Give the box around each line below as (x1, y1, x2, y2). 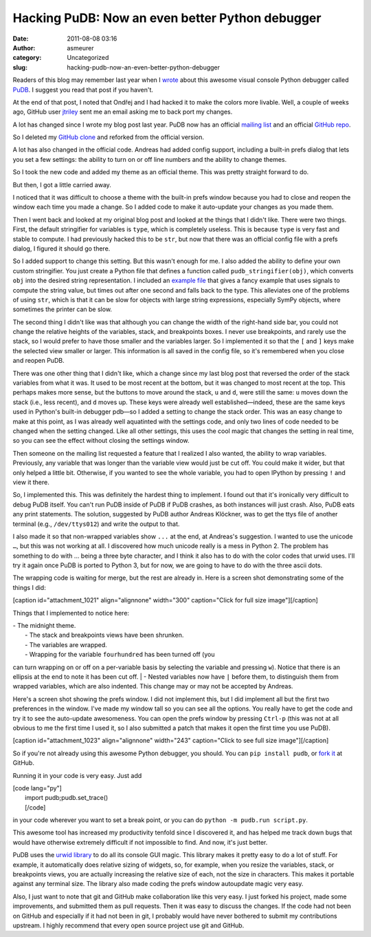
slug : (12, 63, 27, 72)
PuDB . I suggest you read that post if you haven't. (12, 85, 154, 94)
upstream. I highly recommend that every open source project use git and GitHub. (12, 921, 245, 929)
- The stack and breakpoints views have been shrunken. (25, 631, 184, 640)
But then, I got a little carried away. (12, 180, 111, 189)
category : (12, 54, 42, 62)
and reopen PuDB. (12, 357, 65, 365)
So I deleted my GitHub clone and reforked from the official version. (12, 133, 205, 141)
